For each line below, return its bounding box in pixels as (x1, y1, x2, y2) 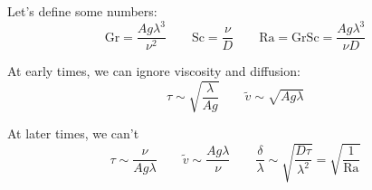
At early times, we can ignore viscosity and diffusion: (7, 62, 300, 81)
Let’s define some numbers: (7, 2, 157, 20)
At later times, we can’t (7, 124, 139, 143)
